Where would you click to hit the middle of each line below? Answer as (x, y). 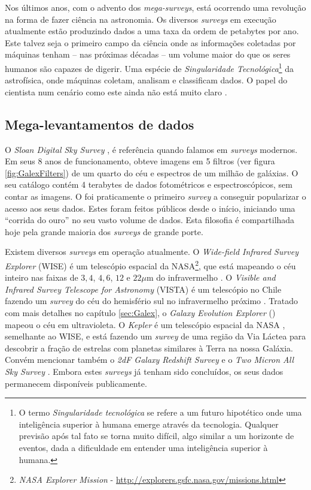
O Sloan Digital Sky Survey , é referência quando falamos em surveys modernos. (151, 149)
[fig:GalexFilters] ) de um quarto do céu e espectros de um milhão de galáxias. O (152, 172)
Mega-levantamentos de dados (100, 124)
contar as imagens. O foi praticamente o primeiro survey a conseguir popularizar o (155, 196)
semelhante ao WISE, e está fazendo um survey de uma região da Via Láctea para (155, 336)
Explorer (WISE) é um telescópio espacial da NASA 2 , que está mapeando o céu (150, 264)
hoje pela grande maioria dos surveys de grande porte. (104, 231)
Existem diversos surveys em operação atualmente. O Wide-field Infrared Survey (152, 252)
